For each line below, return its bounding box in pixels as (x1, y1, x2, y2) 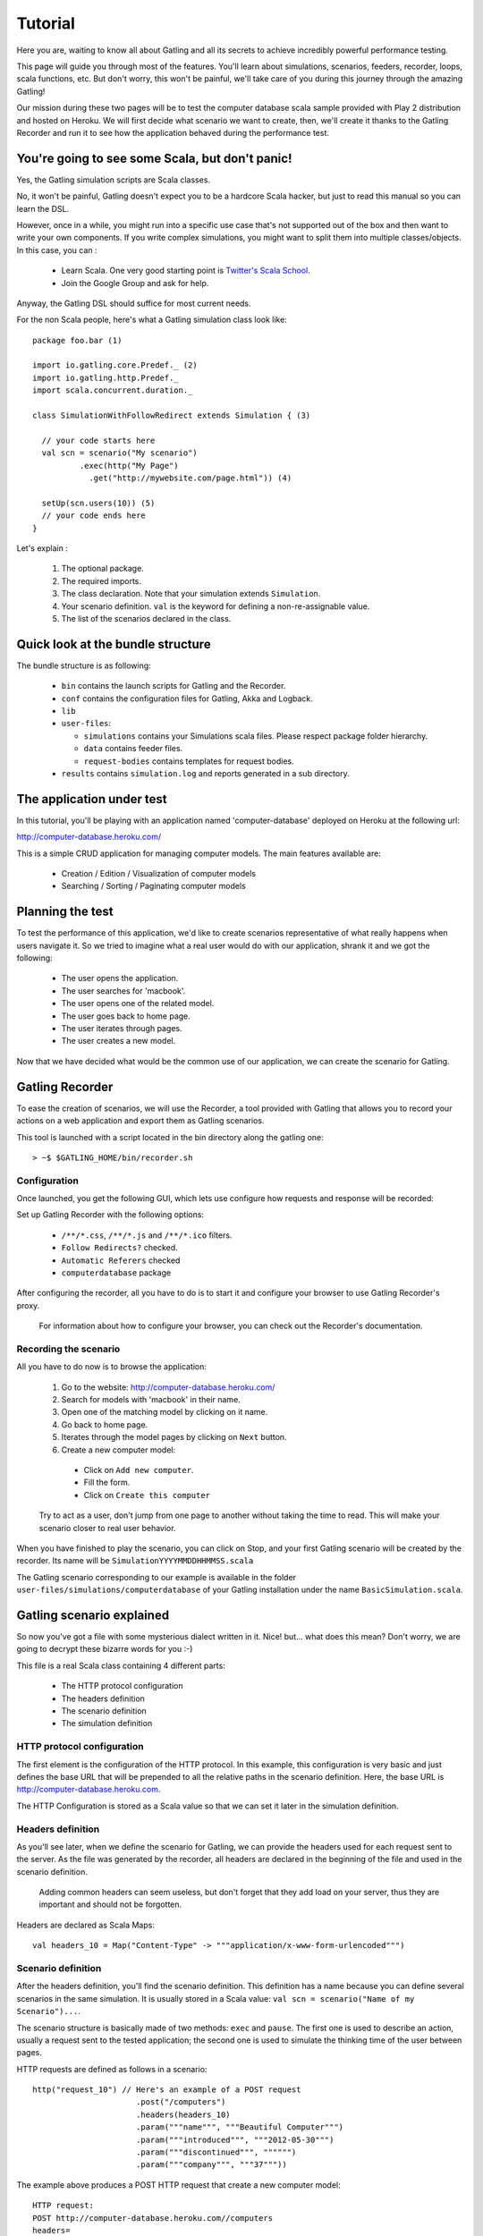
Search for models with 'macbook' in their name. (61, 1394, 241, 1405)
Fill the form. (83, 1477, 131, 1488)
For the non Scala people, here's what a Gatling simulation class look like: (16, 314, 288, 326)
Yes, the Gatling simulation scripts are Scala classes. (16, 174, 210, 185)
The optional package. (61, 563, 145, 574)
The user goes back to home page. (61, 1011, 191, 1021)
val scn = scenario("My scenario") (41, 448, 199, 458)
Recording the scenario (16, 1342, 121, 1355)
